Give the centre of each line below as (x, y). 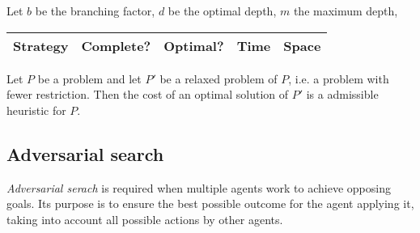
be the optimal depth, (222, 11)
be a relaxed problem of (218, 78)
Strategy (41, 45)
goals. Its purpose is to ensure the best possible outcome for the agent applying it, (210, 203)
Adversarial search (85, 153)
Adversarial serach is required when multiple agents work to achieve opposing (199, 187)
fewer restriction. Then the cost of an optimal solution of (148, 94)
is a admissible (342, 94)
